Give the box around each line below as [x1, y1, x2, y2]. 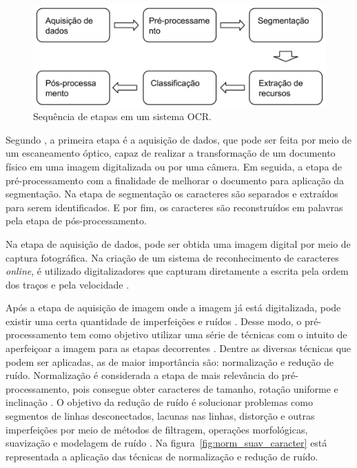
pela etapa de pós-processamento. [6, 213, 147, 228]
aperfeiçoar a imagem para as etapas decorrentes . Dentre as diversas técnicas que [6, 341, 351, 355]
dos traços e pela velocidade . [6, 277, 130, 291]
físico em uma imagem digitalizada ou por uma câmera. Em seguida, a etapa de [6, 159, 343, 173]
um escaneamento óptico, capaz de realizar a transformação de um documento [6, 146, 336, 160]
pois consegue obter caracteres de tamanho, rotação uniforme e [72, 381, 338, 396]
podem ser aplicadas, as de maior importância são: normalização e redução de [6, 354, 334, 369]
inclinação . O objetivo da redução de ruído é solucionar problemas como [6, 395, 313, 409]
